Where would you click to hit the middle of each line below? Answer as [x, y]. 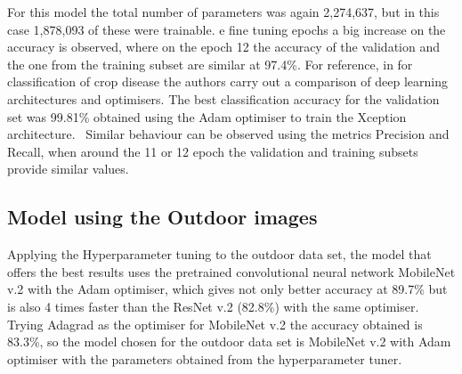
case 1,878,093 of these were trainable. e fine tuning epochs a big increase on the [227, 29]
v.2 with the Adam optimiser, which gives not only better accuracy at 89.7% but [227, 289]
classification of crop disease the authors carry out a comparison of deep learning [227, 81]
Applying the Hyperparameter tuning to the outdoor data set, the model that [219, 254]
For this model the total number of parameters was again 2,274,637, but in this [223, 12]
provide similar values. [68, 169]
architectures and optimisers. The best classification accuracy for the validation [223, 98]
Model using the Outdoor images [162, 217]
